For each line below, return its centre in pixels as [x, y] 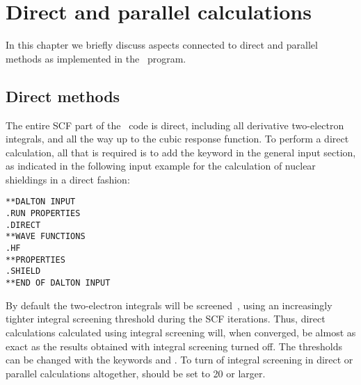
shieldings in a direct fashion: [68, 179]
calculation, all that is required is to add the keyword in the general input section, [181, 152]
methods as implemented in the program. [96, 58]
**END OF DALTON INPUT [58, 283]
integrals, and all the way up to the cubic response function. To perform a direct [177, 139]
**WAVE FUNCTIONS [46, 237]
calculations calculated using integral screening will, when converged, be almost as [181, 332]
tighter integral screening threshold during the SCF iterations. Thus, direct [166, 319]
